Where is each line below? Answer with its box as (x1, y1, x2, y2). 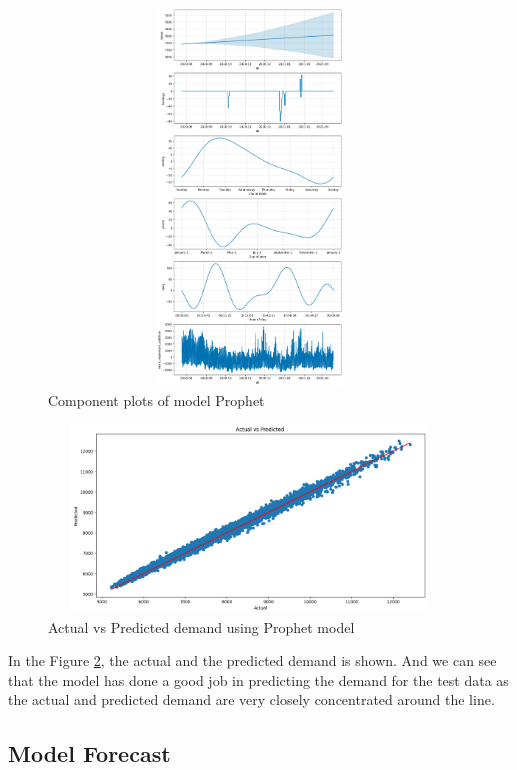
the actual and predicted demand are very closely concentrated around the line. (8, 689, 495, 710)
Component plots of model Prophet (48, 389, 265, 410)
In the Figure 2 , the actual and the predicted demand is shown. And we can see (8, 650, 497, 671)
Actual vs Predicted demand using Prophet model (48, 616, 355, 637)
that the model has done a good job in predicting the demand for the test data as (8, 669, 509, 690)
